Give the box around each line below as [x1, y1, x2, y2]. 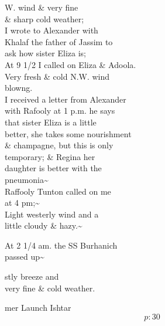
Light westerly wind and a [5, 208, 99, 220]
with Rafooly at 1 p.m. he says [5, 104, 115, 117]
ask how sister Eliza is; [5, 47, 86, 59]
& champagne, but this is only [5, 139, 114, 151]
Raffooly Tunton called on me [5, 185, 111, 197]
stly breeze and [5, 270, 59, 283]
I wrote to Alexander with [5, 24, 98, 36]
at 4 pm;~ [5, 196, 40, 209]
